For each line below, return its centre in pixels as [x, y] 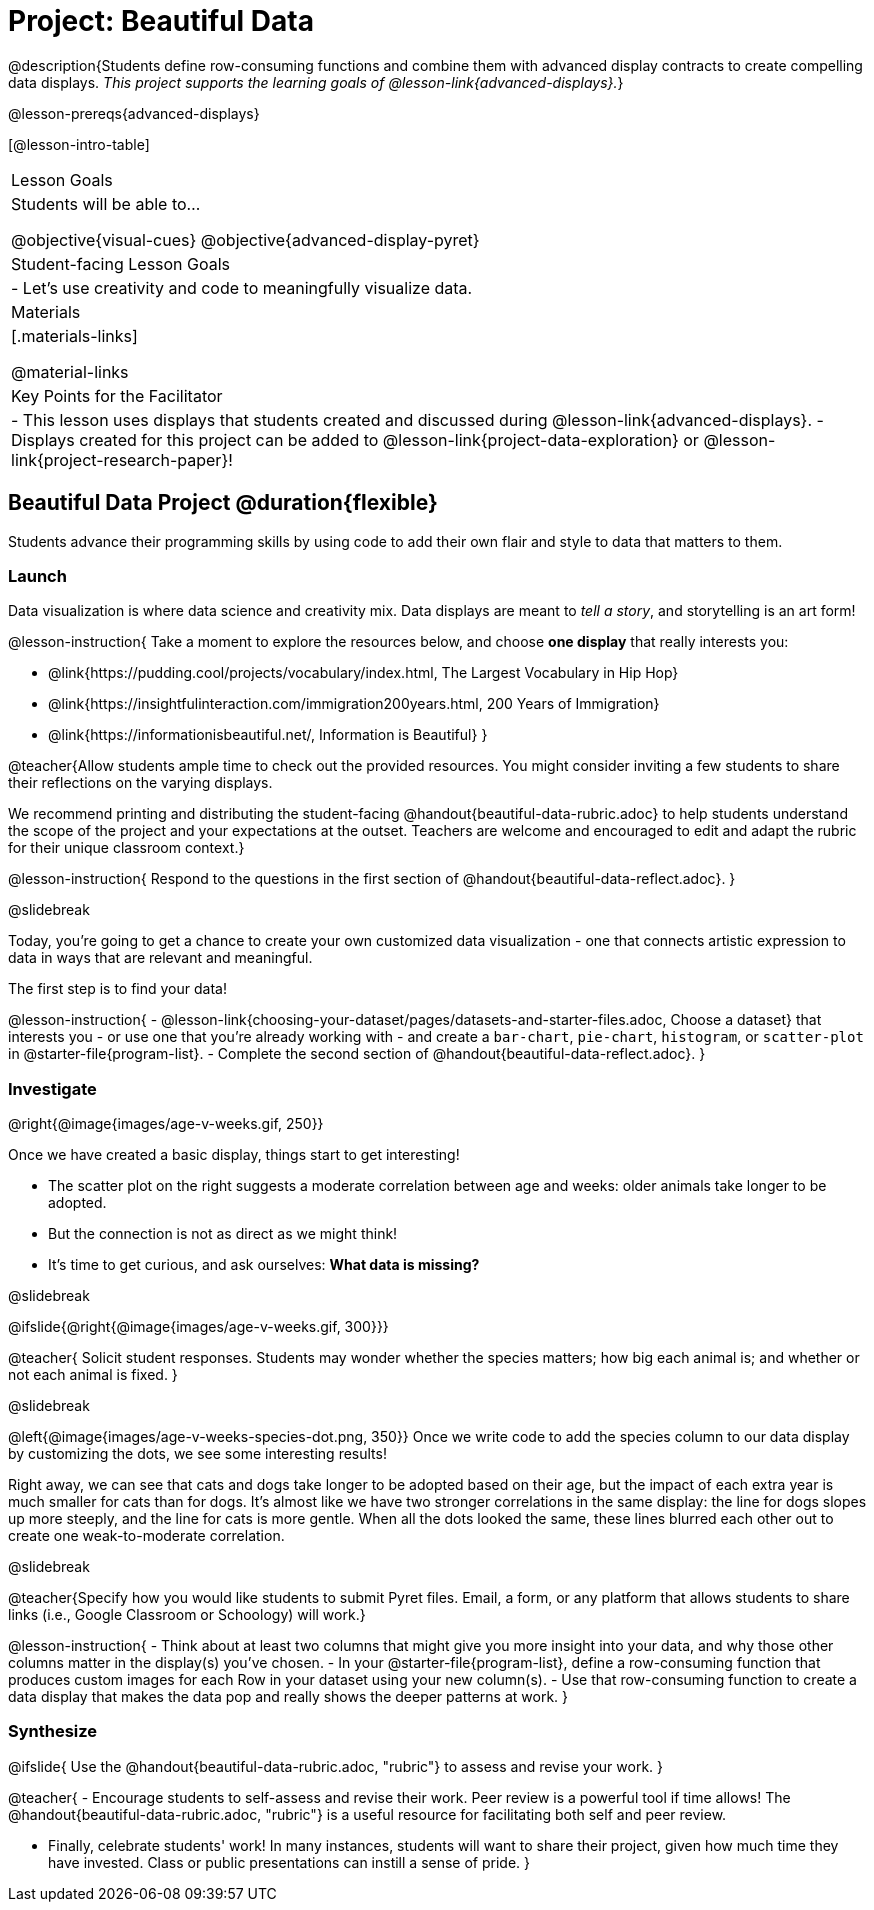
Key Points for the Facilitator [117, 395]
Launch [37, 575]
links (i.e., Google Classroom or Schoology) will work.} [187, 1615]
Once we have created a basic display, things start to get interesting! [234, 1155]
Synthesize [53, 1731]
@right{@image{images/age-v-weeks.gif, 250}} [166, 1124]
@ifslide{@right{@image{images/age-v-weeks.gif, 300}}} [198, 1327]
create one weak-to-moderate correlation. [146, 1536]
